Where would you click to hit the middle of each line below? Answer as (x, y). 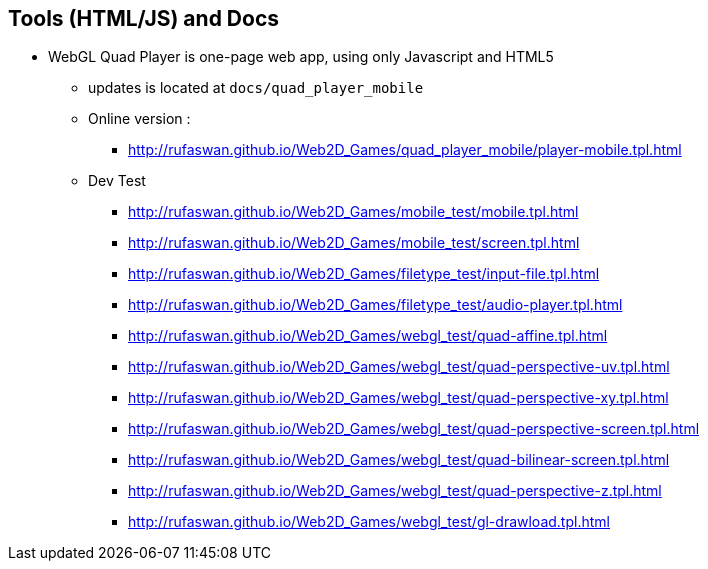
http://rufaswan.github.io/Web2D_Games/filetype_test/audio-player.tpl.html (375, 305)
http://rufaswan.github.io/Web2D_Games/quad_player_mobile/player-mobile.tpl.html (405, 150)
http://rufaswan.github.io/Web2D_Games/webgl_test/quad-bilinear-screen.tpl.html (399, 460)
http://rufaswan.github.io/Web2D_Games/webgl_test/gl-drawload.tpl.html (369, 522)
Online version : (139, 119)
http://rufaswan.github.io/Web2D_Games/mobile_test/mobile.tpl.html (353, 212)
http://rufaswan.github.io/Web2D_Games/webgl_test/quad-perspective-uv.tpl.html (399, 367)
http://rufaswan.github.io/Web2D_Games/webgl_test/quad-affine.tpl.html (368, 336)
